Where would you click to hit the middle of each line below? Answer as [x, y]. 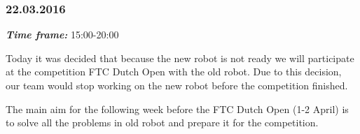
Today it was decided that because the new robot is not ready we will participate [180, 58]
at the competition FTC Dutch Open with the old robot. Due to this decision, [174, 72]
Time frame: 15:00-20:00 [62, 35]
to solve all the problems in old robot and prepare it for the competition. [162, 122]
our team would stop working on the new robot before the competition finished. [177, 85]
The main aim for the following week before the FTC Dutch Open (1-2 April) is [177, 109]
